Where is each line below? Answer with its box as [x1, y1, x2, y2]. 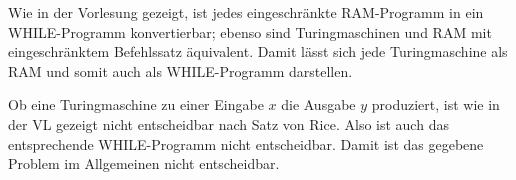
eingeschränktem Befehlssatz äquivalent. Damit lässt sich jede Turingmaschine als [8, 41, 508, 62]
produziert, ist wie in [371, 94, 500, 115]
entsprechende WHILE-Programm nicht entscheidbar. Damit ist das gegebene [8, 133, 484, 154]
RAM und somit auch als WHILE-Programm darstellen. [8, 60, 353, 81]
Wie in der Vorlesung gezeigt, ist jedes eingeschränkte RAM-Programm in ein [8, 2, 484, 22]
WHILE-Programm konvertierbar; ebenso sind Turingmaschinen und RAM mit [8, 21, 492, 42]
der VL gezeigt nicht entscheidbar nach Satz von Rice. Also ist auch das [8, 113, 449, 134]
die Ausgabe [281, 94, 356, 115]
